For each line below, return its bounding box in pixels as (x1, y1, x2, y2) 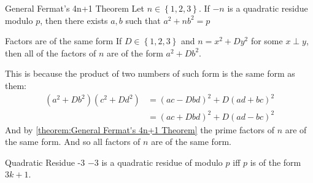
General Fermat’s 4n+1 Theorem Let (5, 2, 144, 14)
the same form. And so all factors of (5, 135, 141, 148)
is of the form (250, 155, 301, 168)
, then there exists (40, 14, 108, 26)
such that (125, 14, 161, 26)
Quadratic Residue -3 (5, 155, 85, 168)
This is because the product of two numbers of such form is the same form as (5, 67, 295, 80)
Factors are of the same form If (5, 34, 122, 47)
